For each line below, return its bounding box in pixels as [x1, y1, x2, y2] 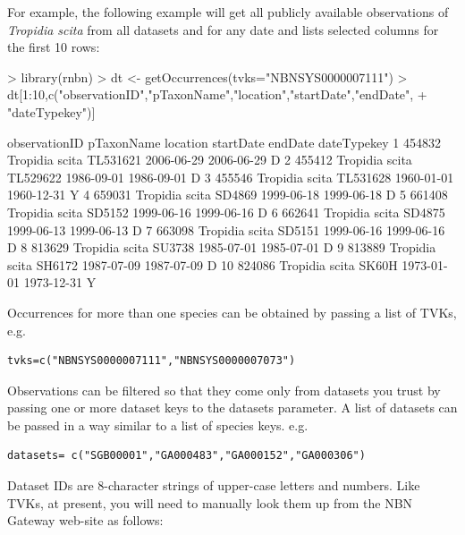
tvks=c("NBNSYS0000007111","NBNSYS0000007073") [7, 354, 296, 368]
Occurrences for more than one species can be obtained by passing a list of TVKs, [7, 302, 457, 321]
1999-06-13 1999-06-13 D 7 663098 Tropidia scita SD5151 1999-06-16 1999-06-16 [7, 220, 445, 239]
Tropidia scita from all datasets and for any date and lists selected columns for [7, 20, 439, 38]
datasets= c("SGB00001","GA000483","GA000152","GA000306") [7, 449, 366, 463]
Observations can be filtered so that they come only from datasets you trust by [7, 380, 441, 399]
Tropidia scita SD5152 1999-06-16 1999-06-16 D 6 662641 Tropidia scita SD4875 [7, 202, 445, 221]
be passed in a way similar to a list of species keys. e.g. [7, 415, 309, 434]
